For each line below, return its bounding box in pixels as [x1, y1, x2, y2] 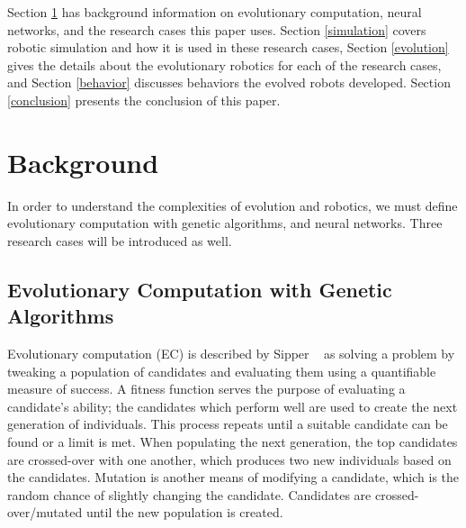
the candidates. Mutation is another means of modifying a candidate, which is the [7, 468, 460, 487]
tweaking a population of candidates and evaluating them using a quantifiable [7, 361, 436, 380]
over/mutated [7, 503, 83, 522]
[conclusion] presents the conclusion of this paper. [7, 90, 281, 109]
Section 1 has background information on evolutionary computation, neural [7, 3, 422, 21]
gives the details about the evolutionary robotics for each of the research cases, [7, 55, 442, 74]
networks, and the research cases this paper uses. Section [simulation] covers [7, 20, 426, 39]
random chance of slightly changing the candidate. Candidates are [7, 485, 372, 504]
